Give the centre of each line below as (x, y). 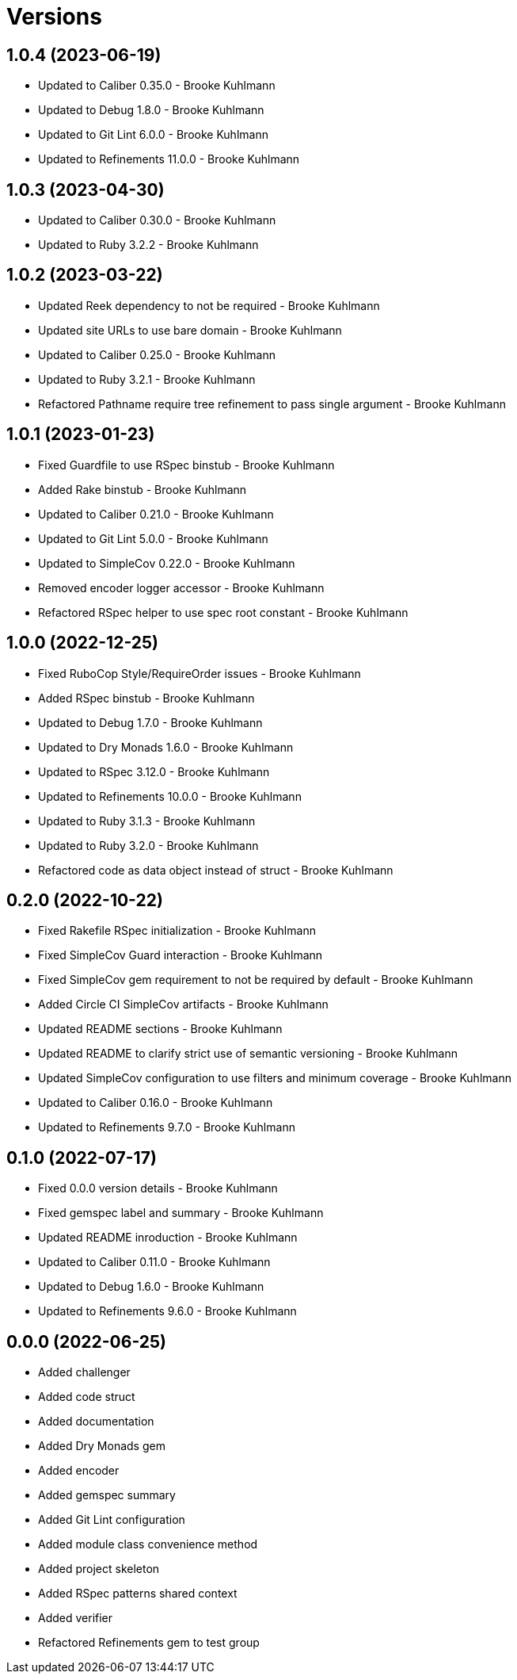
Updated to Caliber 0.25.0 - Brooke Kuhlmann (157, 354)
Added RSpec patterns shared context (138, 1594)
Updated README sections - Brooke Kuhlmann (160, 1029)
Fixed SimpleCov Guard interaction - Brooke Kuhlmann (181, 955)
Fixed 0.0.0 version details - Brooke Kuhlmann (158, 1188)
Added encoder (79, 1471)
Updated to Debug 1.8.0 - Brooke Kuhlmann (151, 110)
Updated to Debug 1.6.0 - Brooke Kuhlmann (151, 1287)
